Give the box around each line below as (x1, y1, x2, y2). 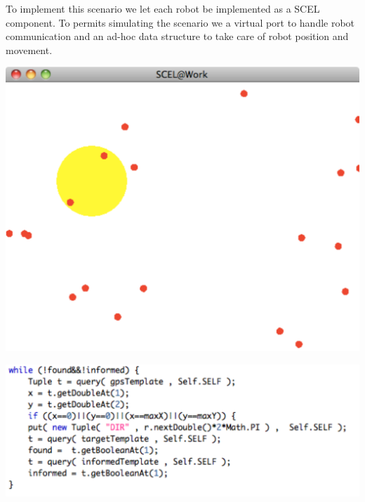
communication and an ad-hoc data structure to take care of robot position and (6, 29, 349, 44)
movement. (6, 42, 53, 57)
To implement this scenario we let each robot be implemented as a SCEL (6, 1, 320, 15)
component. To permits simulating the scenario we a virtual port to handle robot (6, 15, 355, 29)
